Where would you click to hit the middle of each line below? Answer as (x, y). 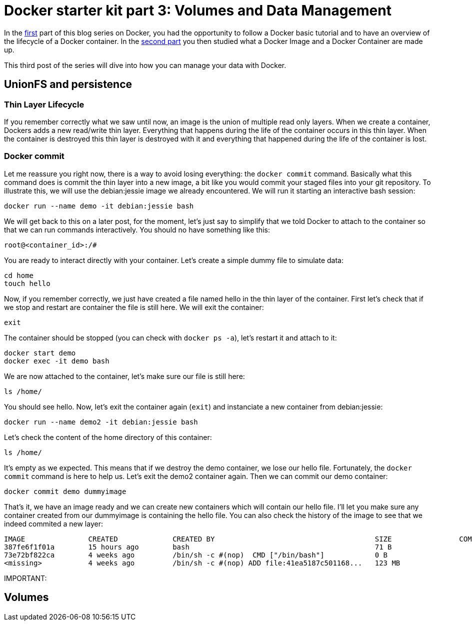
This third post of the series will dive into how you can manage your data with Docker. (145, 65)
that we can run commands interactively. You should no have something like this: (137, 229)
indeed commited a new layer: (53, 523)
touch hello (27, 283)
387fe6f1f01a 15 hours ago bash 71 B (198, 547)
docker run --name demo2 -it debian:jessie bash (101, 422)
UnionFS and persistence (68, 84)
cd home (19, 275)
